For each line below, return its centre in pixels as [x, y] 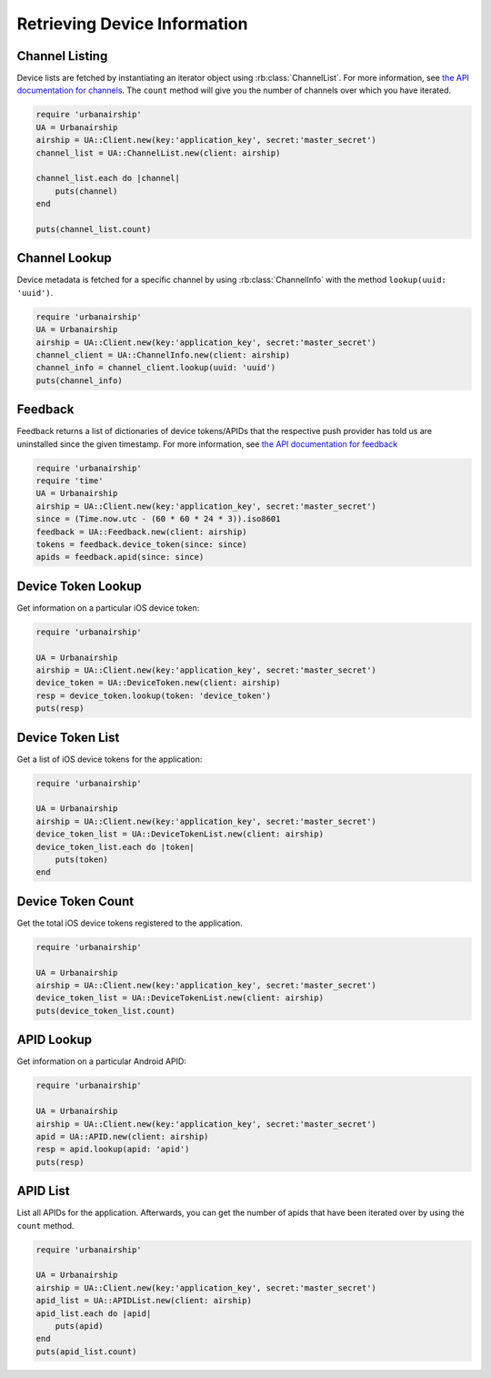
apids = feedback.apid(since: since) [120, 557]
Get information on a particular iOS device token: [108, 608]
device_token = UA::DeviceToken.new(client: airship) [158, 683]
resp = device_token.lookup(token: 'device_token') [154, 695]
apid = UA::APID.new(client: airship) [122, 1136]
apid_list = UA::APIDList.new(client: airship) [144, 1301]
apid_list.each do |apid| [94, 1313]
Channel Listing [62, 56]
